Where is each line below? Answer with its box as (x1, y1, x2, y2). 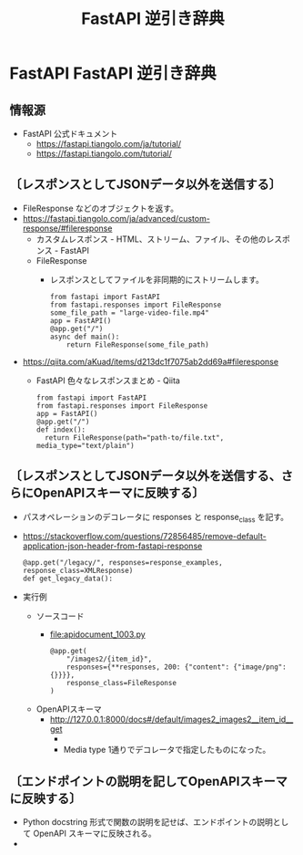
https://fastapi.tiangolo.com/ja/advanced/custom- (22, 213, 211, 224)
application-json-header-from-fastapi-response (22, 540, 203, 552)
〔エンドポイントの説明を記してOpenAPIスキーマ (9, 773, 288, 789)
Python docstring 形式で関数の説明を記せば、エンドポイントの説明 (22, 817, 273, 828)
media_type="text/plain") (35, 441, 135, 450)
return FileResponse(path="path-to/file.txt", (44, 433, 225, 443)
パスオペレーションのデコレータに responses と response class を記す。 (22, 511, 289, 525)
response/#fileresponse (22, 223, 113, 234)
